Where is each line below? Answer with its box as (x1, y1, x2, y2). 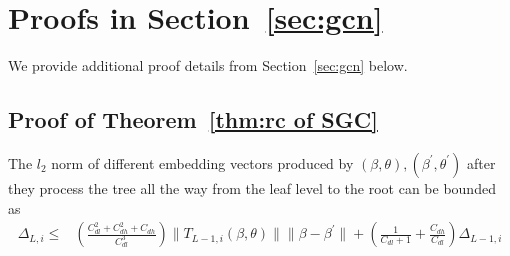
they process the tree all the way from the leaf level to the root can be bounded (8, 177, 496, 198)
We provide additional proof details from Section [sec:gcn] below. (8, 55, 408, 76)
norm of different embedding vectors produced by (51, 152, 354, 173)
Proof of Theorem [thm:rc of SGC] (8, 104, 378, 135)
